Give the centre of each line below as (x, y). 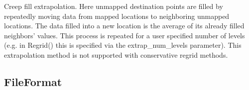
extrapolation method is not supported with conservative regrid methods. (116, 54)
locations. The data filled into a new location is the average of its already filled (124, 26)
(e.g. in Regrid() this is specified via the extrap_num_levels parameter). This (123, 45)
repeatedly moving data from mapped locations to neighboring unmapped (117, 16)
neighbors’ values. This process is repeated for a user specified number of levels (124, 35)
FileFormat (33, 81)
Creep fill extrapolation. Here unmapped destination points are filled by (114, 6)
